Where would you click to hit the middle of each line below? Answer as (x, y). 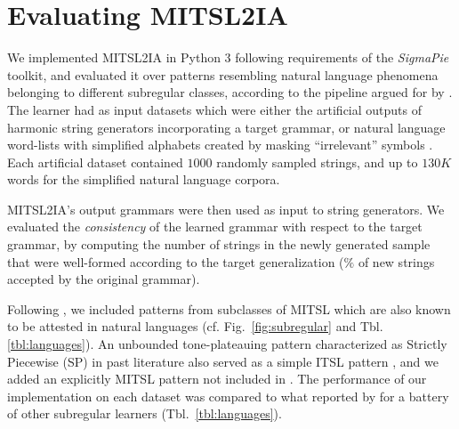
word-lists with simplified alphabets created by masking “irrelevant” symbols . (220, 145)
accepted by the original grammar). (104, 279)
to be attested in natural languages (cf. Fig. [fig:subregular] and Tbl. (195, 326)
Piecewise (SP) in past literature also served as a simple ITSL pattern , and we (223, 361)
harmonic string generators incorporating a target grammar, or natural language (226, 127)
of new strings (396, 261)
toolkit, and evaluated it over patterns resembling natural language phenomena (223, 74)
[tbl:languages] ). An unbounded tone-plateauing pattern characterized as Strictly (227, 344)
